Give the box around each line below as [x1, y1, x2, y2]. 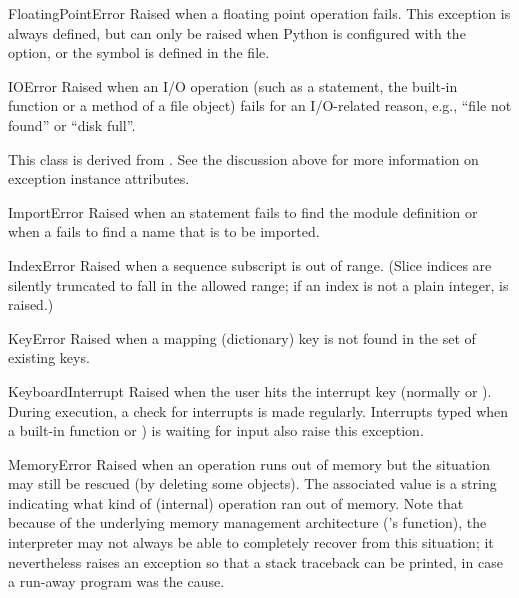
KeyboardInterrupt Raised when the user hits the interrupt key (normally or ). [8, 380, 492, 401]
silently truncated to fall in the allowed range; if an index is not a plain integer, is [8, 274, 509, 295]
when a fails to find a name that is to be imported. [8, 221, 320, 242]
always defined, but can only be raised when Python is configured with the [8, 22, 466, 43]
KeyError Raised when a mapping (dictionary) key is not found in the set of [8, 327, 476, 348]
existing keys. [8, 347, 90, 368]
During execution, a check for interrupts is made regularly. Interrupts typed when [8, 400, 509, 421]
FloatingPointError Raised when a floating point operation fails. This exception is [8, 3, 511, 23]
